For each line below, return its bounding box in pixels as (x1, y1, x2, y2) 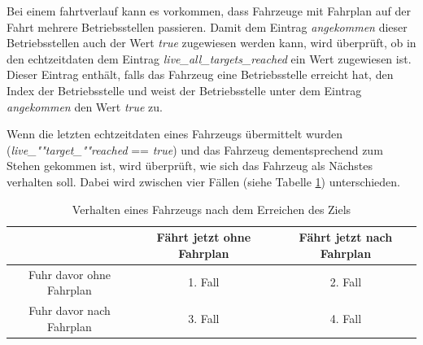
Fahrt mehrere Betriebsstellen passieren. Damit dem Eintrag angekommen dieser (7, 18, 408, 35)
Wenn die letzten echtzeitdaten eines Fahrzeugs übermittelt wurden (7, 125, 343, 142)
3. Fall (188, 309, 220, 326)
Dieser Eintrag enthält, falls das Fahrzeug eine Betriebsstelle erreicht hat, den (7, 66, 394, 83)
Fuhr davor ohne (28, 265, 111, 282)
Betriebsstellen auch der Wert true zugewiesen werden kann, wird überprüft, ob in (7, 34, 416, 51)
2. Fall (329, 273, 362, 290)
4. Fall (329, 309, 362, 326)
